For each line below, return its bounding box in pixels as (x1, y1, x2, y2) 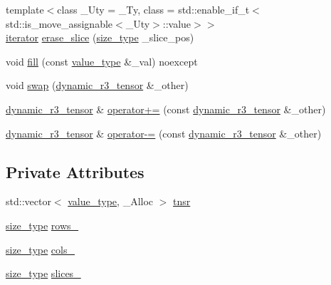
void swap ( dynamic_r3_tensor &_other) (6, 78, 189, 93)
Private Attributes (6, 160, 145, 182)
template (6, 2, 44, 16)
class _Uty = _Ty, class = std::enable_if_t (57, 2, 250, 16)
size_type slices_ (6, 266, 81, 281)
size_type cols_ (6, 242, 75, 256)
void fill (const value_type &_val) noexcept (6, 53, 198, 68)
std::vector (6, 194, 51, 209)
